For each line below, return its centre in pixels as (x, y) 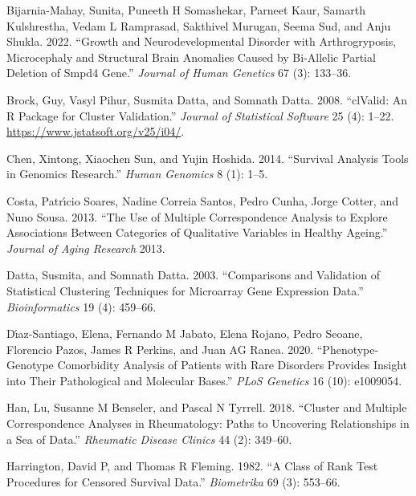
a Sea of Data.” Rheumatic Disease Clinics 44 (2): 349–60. (149, 439)
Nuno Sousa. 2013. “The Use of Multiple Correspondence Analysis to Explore (197, 216)
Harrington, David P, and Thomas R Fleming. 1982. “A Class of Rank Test (192, 466)
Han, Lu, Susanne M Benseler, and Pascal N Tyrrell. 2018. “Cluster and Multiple (207, 407)
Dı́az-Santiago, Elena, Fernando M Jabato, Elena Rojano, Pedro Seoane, (185, 333)
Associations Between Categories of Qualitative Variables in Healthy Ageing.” (197, 232)
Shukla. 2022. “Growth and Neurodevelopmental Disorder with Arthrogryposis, (202, 41)
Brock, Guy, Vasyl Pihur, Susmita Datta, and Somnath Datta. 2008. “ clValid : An (207, 99)
